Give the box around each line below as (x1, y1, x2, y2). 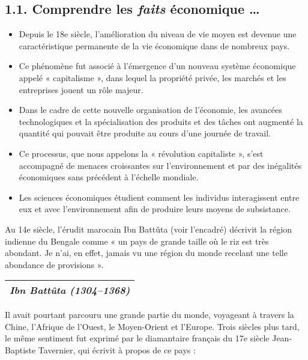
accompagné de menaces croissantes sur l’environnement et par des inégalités (19, 159, 302, 171)
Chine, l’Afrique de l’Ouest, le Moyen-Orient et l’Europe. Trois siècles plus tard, (5, 320, 300, 332)
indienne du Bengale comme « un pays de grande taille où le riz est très (5, 234, 269, 247)
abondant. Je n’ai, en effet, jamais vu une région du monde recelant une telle (5, 246, 288, 259)
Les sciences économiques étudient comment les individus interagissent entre (19, 191, 300, 203)
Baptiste (5, 344, 36, 356)
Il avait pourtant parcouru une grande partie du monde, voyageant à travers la (5, 308, 294, 321)
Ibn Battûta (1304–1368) (10, 283, 130, 297)
